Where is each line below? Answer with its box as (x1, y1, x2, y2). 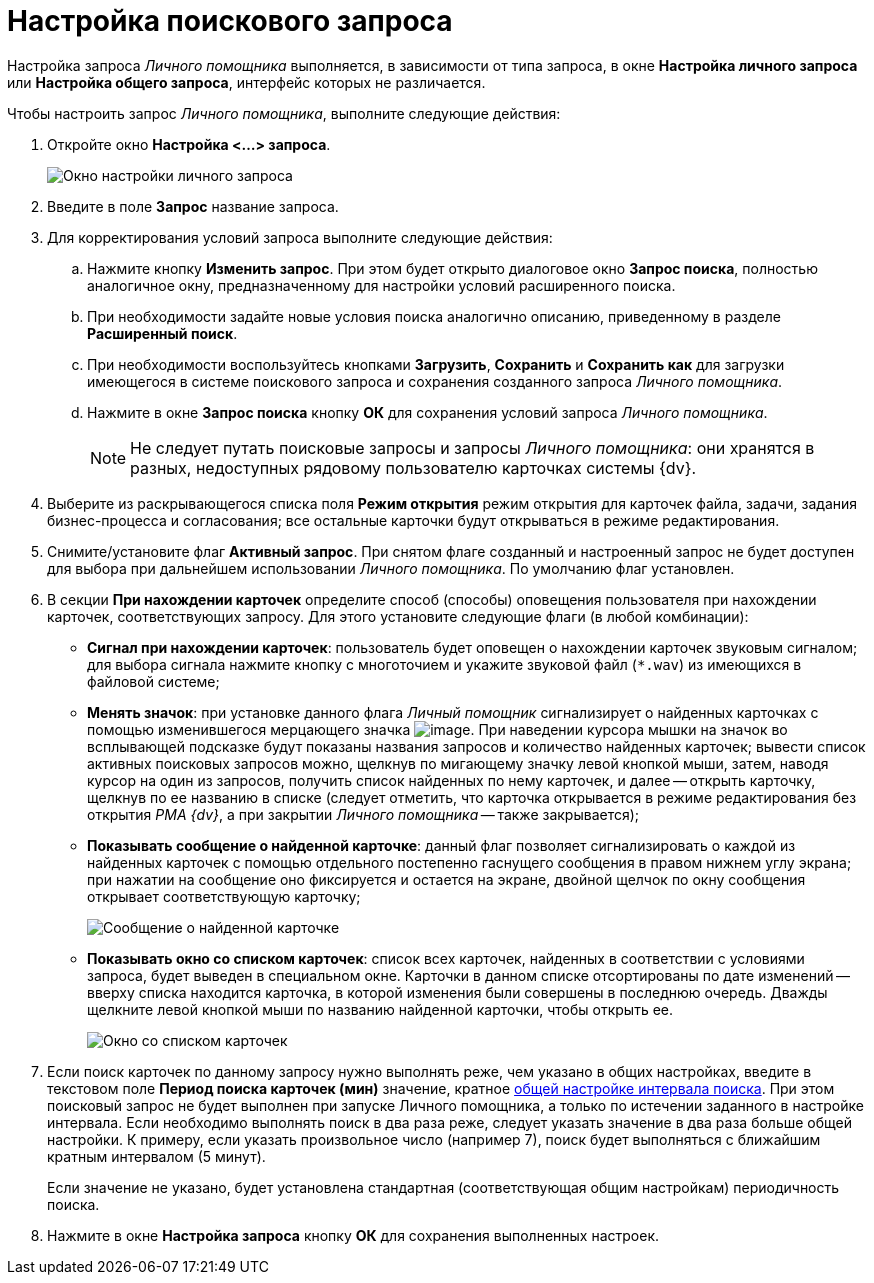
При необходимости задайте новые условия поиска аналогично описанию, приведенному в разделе (87, 307, 781, 325)
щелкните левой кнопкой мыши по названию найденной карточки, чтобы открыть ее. (87, 1000, 673, 1018)
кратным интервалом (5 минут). (47, 1147, 266, 1165)
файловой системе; (87, 672, 220, 690)
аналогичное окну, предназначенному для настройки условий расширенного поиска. (87, 276, 676, 294)
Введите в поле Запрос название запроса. (47, 197, 339, 215)
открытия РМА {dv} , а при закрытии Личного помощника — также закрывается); (87, 805, 640, 823)
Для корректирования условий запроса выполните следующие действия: (47, 228, 553, 246)
